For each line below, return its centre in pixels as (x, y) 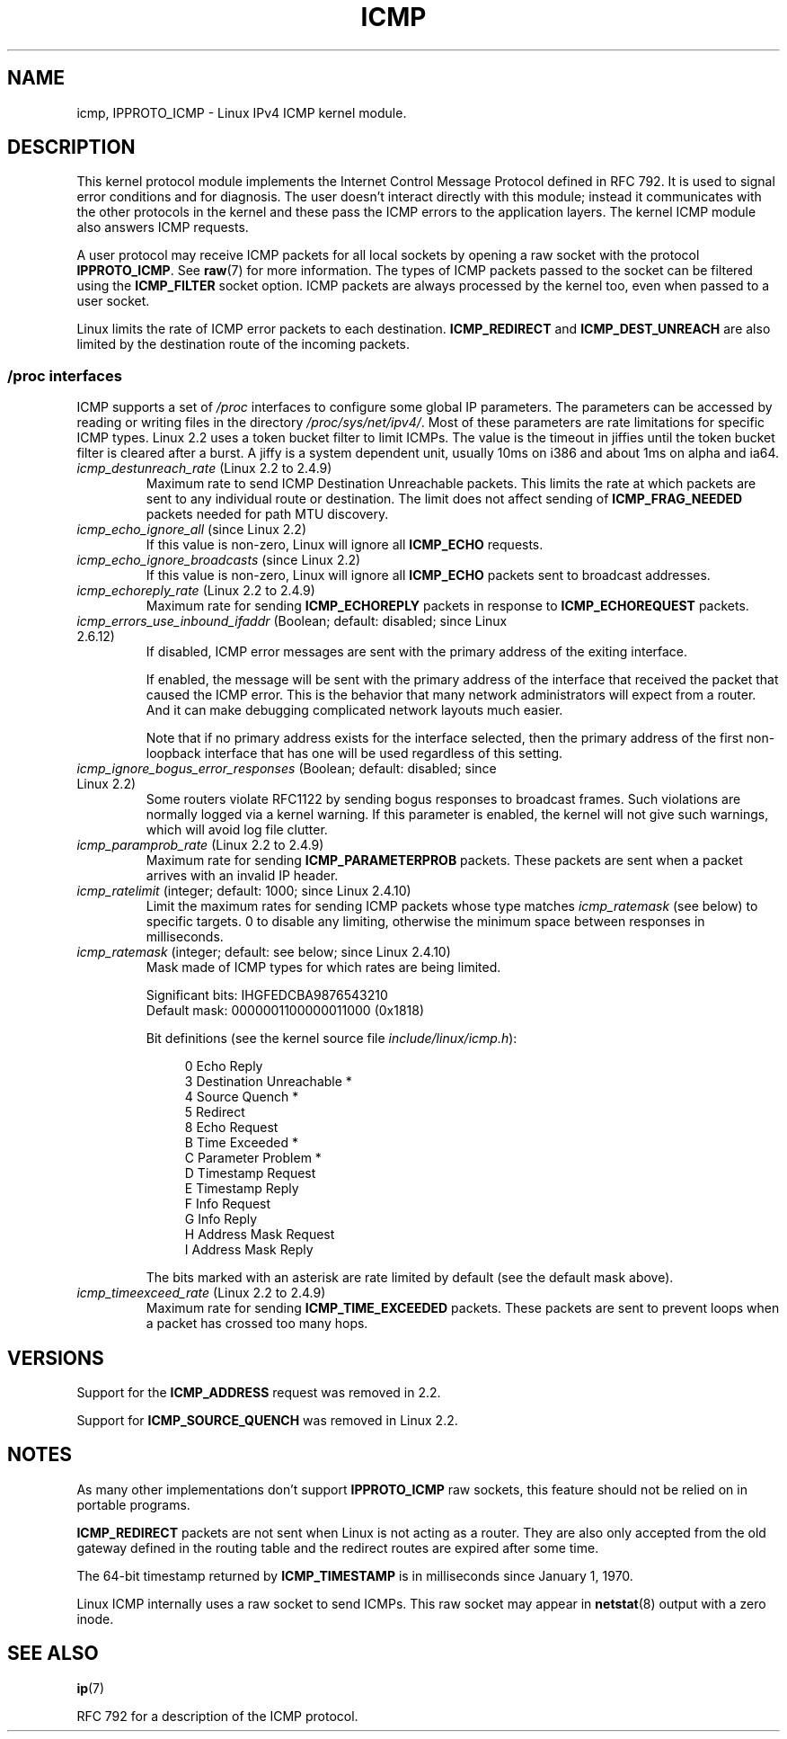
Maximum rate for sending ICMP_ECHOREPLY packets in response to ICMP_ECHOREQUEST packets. (447, 606)
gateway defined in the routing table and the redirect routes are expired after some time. (338, 1547)
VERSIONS (56, 1358)
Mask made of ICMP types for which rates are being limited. (323, 968)
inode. (95, 1619)
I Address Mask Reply (249, 1250)
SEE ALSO (53, 1654)
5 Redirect (215, 1112)
